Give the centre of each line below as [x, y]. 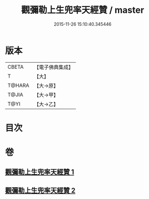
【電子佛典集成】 [54, 67]
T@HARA [18, 85]
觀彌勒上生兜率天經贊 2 [40, 190]
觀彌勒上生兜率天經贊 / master [83, 10]
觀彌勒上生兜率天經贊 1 [40, 172]
